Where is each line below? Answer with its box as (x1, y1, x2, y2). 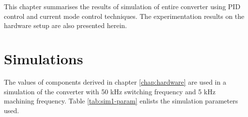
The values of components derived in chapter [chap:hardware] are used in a (4, 76, 226, 87)
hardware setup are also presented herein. (4, 20, 127, 30)
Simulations (4, 48, 83, 68)
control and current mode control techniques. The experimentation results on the (4, 11, 245, 21)
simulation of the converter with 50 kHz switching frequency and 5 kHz (4, 86, 216, 96)
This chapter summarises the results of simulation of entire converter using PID (4, 1, 241, 11)
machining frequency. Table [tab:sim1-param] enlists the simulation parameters (4, 96, 238, 106)
